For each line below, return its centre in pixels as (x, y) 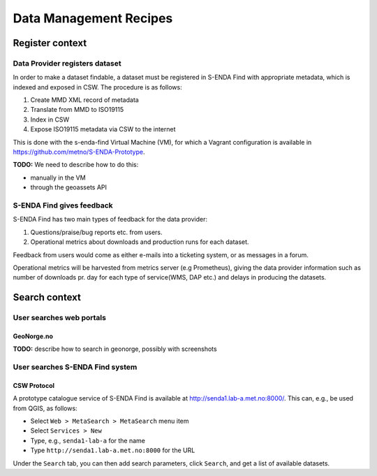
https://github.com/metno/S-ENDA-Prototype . (79, 152)
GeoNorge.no (33, 336)
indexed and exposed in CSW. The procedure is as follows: (97, 87)
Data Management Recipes (93, 18)
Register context (50, 43)
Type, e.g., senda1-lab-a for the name (88, 440)
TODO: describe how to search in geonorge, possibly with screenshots (115, 349)
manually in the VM (58, 178)
